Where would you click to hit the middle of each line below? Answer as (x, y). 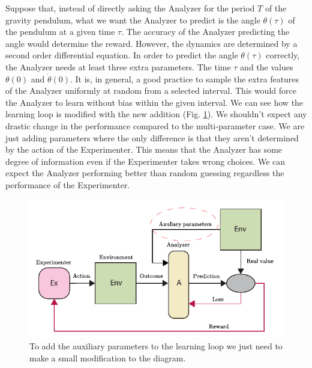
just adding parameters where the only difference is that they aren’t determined (152, 137)
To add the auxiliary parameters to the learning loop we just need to (156, 346)
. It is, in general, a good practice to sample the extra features (185, 78)
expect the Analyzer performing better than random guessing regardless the (145, 173)
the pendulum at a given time (60, 32)
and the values (267, 66)
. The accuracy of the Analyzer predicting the (205, 32)
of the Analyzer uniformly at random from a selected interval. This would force (151, 90)
